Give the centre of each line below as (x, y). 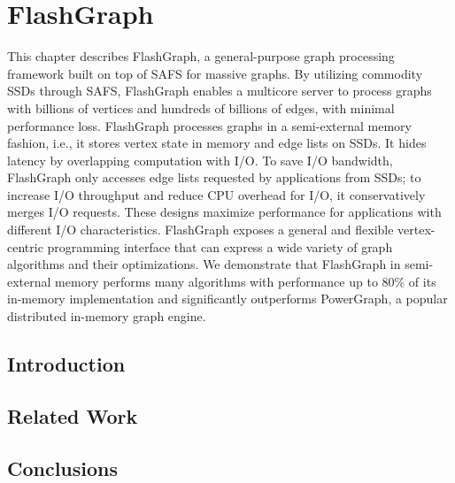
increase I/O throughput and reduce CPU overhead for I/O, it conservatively (216, 194)
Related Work (73, 415)
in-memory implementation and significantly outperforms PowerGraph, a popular (227, 299)
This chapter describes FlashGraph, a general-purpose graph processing (201, 56)
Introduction (66, 364)
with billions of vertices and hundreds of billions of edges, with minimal (201, 107)
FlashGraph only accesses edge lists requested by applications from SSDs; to (214, 177)
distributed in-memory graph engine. (107, 316)
